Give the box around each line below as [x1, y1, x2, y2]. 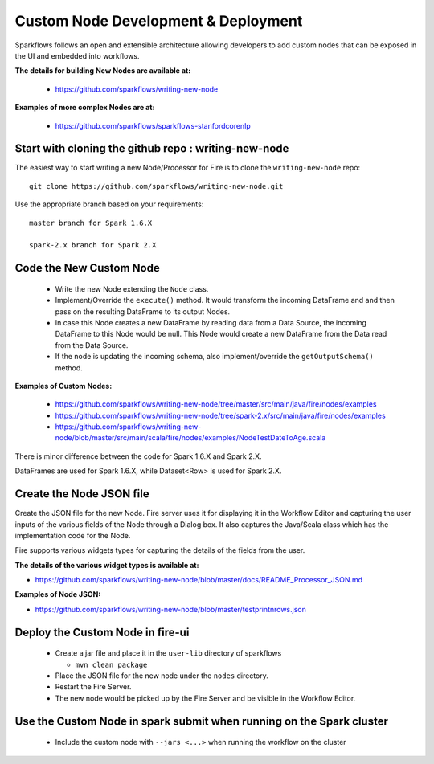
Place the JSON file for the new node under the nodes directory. [55, 671, 269, 680]
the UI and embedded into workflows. [14, 51, 140, 60]
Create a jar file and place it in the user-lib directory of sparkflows [55, 648, 282, 658]
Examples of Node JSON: [14, 590, 101, 599]
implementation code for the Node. [14, 530, 131, 540]
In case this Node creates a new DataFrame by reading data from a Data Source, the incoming [55, 317, 367, 327]
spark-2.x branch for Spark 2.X [29, 241, 157, 250]
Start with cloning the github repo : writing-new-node [14, 141, 289, 156]
